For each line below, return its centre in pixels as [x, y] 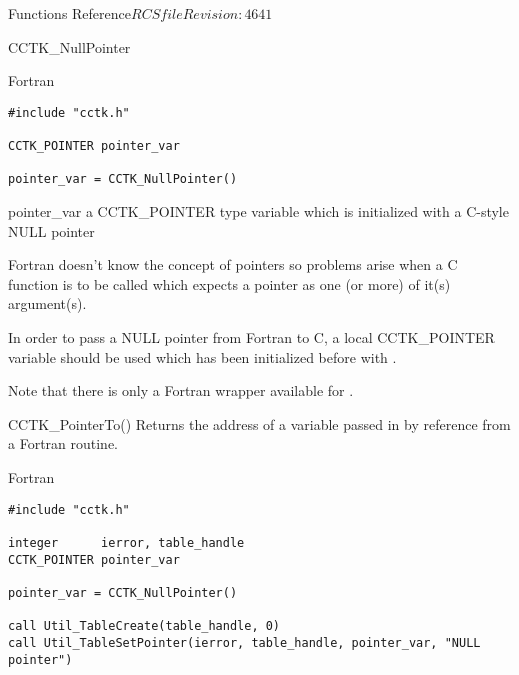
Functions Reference [70, 13]
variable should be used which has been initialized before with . [202, 356]
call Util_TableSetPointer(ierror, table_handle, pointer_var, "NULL [244, 642]
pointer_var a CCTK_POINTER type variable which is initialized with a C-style [258, 211]
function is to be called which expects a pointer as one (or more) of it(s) [229, 283]
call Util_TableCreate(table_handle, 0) [144, 626]
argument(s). [47, 303]
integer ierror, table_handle [126, 542]
